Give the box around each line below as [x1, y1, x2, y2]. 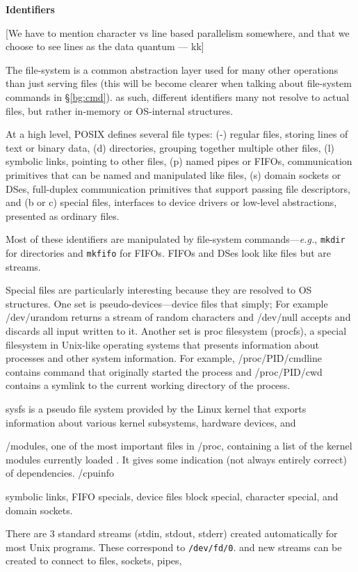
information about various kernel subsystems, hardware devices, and [6, 415, 296, 429]
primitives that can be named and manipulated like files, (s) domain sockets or [6, 167, 341, 182]
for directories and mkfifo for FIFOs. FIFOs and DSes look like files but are [6, 245, 332, 260]
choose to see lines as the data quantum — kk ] [6, 39, 204, 54]
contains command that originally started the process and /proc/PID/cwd [6, 364, 323, 379]
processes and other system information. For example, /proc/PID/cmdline [6, 351, 322, 365]
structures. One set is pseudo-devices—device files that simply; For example [6, 296, 328, 310]
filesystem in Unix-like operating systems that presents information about [6, 337, 319, 351]
